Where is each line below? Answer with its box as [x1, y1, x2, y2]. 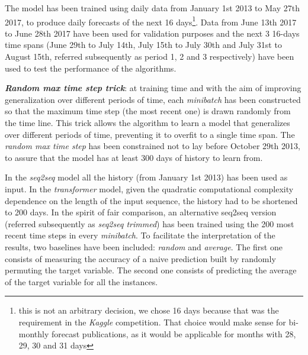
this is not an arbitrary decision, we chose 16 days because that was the [18, 304, 279, 317]
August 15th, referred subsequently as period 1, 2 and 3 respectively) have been [5, 50, 294, 63]
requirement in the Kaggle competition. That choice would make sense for [18, 315, 286, 328]
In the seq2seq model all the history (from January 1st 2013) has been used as [5, 171, 288, 183]
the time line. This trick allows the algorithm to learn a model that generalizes [5, 117, 290, 128]
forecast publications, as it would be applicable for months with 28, [52, 327, 296, 340]
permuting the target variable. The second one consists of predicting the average [5, 264, 297, 276]
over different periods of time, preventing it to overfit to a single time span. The [5, 128, 295, 140]
